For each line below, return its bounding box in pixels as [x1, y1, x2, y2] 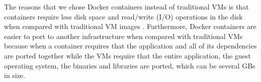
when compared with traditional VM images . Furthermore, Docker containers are [4, 21, 256, 31]
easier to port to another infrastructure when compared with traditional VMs [4, 30, 243, 41]
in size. [4, 70, 26, 80]
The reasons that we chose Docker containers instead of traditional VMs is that [4, 1, 249, 11]
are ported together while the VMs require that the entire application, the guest [4, 50, 251, 60]
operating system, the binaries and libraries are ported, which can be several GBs [4, 60, 255, 70]
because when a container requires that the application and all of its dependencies [4, 40, 257, 51]
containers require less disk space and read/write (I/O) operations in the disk [4, 11, 243, 21]
